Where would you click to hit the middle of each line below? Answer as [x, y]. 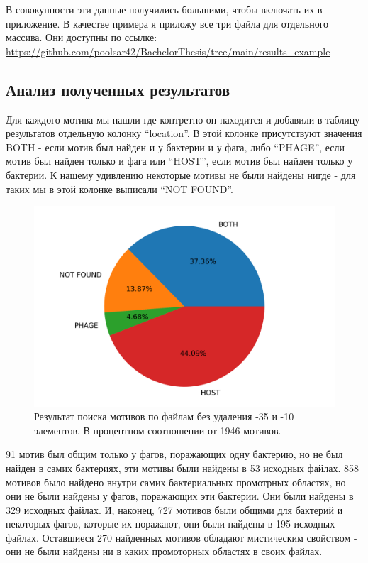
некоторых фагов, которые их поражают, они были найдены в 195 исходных [171, 524]
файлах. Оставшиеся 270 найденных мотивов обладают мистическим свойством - [182, 537]
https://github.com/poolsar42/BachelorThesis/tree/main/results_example [168, 51]
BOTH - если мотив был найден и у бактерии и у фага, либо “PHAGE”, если [175, 147]
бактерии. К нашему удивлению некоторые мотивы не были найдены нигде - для [181, 174]
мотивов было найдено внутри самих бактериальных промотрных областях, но [176, 482]
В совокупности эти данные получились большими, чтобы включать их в [164, 9]
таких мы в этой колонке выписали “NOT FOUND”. [119, 188]
